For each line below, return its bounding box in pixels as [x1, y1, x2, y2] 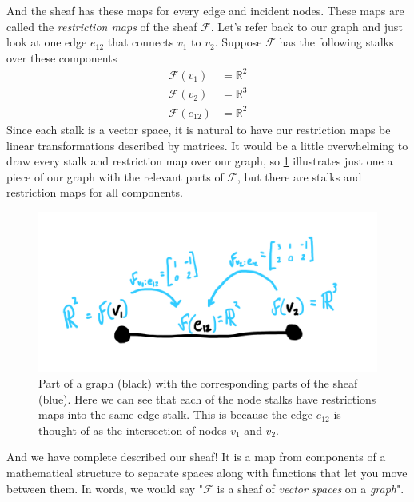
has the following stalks [279, 34, 394, 50]
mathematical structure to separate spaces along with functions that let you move [6, 464, 408, 480]
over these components [6, 49, 117, 66]
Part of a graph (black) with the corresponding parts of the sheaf [38, 374, 358, 391]
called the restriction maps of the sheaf [6, 18, 197, 34]
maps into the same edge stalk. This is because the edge [38, 406, 312, 423]
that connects [107, 34, 174, 50]
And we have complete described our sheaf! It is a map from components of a [6, 448, 386, 465]
